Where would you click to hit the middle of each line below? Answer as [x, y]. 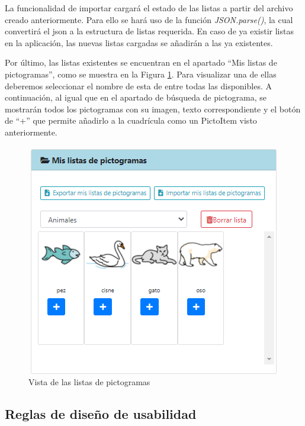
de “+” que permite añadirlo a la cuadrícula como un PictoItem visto [131, 120]
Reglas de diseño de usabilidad [101, 414]
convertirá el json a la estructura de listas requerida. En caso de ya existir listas [149, 31]
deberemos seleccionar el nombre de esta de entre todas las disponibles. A [138, 85]
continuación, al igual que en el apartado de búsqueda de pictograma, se [136, 97]
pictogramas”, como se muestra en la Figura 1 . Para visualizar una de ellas [141, 74]
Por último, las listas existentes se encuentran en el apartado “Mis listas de [141, 62]
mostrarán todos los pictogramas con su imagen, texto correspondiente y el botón [153, 109]
